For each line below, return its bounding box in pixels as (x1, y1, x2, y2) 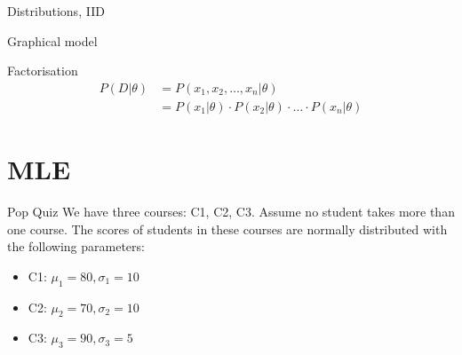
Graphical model (7, 31, 98, 50)
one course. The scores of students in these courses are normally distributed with (7, 219, 448, 238)
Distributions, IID (7, 2, 105, 20)
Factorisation (7, 61, 78, 80)
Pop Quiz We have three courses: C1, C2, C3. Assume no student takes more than (7, 201, 455, 220)
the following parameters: (7, 237, 145, 256)
